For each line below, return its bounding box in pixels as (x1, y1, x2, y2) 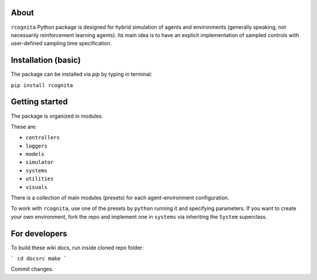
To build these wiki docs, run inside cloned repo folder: (11, 244, 144, 251)
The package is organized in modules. (11, 112, 103, 119)
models (25, 151, 45, 158)
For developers (11, 228, 68, 238)
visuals (25, 184, 48, 191)
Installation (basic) (11, 55, 81, 65)
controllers (25, 134, 60, 141)
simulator (25, 159, 54, 166)
